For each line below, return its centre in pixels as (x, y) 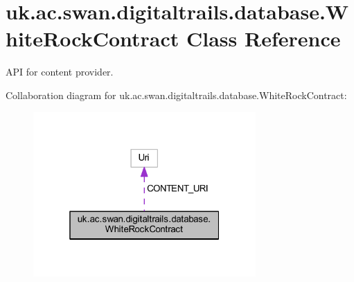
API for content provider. (60, 72)
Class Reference (264, 38)
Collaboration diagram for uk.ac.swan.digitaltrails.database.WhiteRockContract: (176, 95)
